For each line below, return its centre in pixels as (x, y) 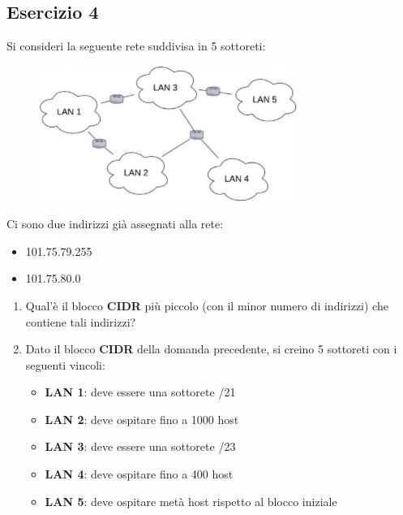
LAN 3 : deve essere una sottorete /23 (140, 446)
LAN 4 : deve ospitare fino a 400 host (139, 474)
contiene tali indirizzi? (81, 321)
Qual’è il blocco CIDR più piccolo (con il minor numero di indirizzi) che (207, 305)
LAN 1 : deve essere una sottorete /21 (140, 392)
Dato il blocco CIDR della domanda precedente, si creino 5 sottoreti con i (211, 349)
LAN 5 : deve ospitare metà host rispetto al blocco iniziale (191, 501)
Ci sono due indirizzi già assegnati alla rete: (115, 224)
